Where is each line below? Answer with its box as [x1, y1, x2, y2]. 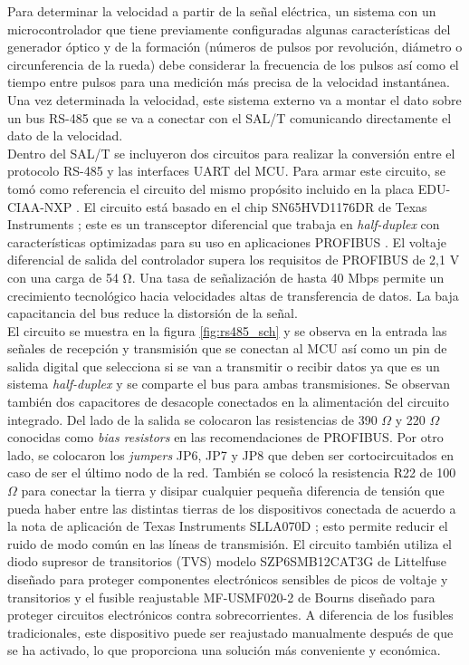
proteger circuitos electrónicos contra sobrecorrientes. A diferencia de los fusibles [7, 605, 454, 624]
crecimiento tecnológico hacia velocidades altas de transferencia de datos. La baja [7, 285, 459, 304]
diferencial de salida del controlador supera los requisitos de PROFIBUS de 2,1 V [7, 250, 460, 269]
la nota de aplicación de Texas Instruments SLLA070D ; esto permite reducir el [7, 516, 448, 535]
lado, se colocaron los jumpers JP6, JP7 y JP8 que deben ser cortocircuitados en [7, 445, 455, 464]
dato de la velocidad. [7, 126, 123, 145]
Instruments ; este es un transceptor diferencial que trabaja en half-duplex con [7, 215, 440, 234]
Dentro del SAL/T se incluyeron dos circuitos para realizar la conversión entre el [7, 143, 455, 162]
